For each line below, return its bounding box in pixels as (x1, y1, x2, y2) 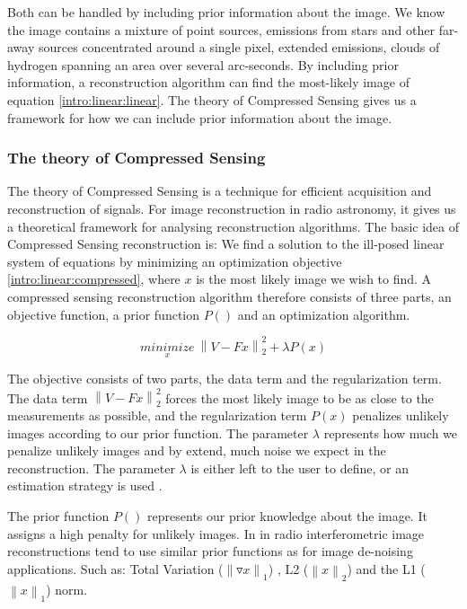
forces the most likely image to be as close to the (165, 388, 434, 407)
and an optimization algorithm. (237, 304, 410, 323)
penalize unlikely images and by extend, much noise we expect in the (7, 441, 386, 460)
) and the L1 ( (347, 559, 426, 578)
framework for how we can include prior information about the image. (7, 108, 392, 127)
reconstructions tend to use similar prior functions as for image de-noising (7, 542, 413, 560)
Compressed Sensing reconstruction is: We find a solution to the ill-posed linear (7, 234, 445, 253)
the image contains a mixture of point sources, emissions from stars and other (7, 20, 435, 39)
